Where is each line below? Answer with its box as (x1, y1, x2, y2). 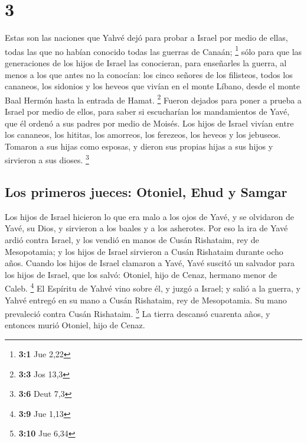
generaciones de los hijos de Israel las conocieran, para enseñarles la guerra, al (5, 56, 287, 69)
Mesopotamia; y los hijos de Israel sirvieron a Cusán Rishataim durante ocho (5, 245, 283, 257)
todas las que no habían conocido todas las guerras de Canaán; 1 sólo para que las (5, 43, 302, 57)
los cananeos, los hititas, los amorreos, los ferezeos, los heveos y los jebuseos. (5, 128, 281, 141)
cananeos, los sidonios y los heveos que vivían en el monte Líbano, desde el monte (5, 80, 301, 92)
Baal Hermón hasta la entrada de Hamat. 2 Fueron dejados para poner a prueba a (5, 92, 302, 106)
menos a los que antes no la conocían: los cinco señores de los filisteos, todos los (5, 68, 293, 80)
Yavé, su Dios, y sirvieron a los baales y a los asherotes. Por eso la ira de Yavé (5, 222, 288, 234)
